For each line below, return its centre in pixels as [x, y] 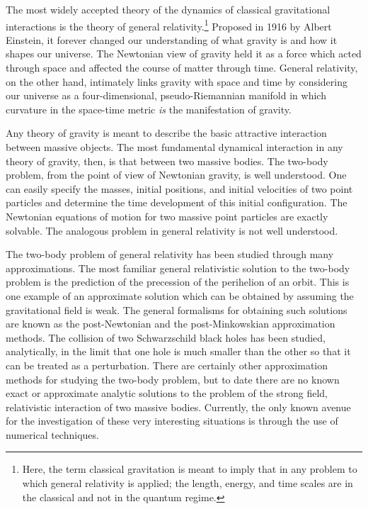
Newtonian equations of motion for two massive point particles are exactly [167, 216]
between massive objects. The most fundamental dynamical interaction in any [174, 147]
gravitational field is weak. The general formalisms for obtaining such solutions [177, 309]
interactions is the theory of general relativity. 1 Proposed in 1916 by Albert [169, 25]
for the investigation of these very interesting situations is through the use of [172, 421]
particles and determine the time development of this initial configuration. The [177, 202]
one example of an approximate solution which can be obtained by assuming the [180, 295]
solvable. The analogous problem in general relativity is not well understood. [172, 230]
